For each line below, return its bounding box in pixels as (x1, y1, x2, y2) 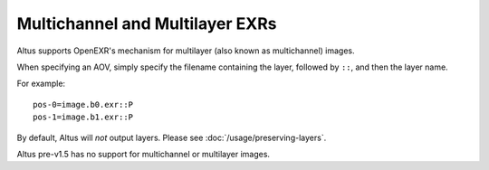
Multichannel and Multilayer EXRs (16, 14, 277, 33)
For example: (16, 78, 66, 90)
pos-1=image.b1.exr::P (33, 112, 134, 122)
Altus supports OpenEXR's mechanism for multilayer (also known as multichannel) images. (16, 45, 355, 56)
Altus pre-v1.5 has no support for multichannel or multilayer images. (16, 148, 271, 159)
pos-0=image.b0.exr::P (33, 99, 134, 109)
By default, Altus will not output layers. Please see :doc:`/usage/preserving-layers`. (16, 132, 327, 143)
